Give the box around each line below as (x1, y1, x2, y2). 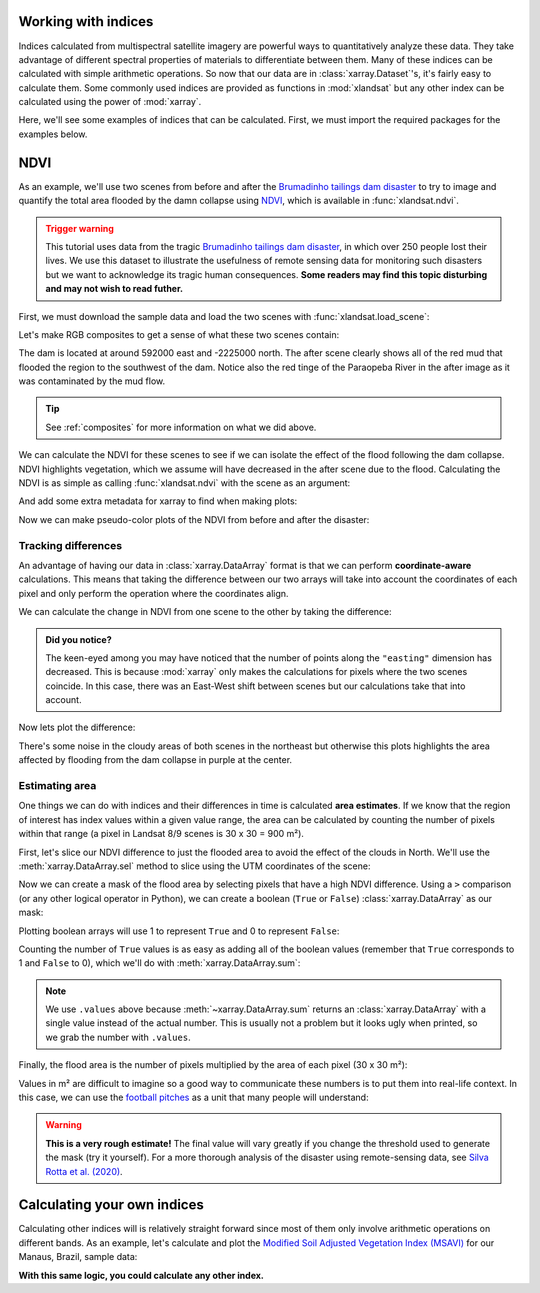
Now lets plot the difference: (18, 721, 136, 734)
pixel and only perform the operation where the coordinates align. (18, 587, 289, 599)
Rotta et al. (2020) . (45, 1165, 124, 1177)
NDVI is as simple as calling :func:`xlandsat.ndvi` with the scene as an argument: (18, 477, 351, 489)
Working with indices (18, 13, 154, 30)
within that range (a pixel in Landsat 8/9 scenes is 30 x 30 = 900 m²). (18, 828, 305, 840)
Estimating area (18, 779, 97, 792)
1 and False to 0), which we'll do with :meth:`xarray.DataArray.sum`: (18, 957, 301, 969)
